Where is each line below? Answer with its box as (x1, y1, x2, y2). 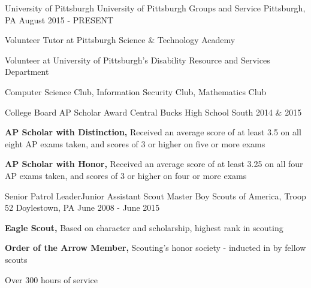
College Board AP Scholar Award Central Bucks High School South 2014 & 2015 (5, 105, 302, 118)
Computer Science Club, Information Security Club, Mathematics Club (5, 85, 267, 98)
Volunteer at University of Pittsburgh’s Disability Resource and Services (5, 53, 270, 66)
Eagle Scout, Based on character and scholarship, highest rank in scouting (5, 221, 283, 234)
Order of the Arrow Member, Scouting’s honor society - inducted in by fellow (5, 241, 306, 254)
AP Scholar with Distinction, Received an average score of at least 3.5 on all (5, 126, 301, 138)
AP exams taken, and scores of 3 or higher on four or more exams (5, 169, 247, 181)
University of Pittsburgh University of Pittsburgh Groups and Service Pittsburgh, (5, 2, 306, 14)
